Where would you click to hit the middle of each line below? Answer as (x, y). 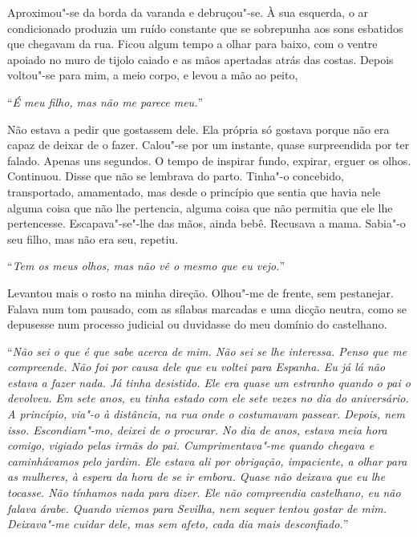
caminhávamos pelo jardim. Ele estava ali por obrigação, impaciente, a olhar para (207, 460)
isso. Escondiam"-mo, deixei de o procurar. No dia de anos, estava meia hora (197, 429)
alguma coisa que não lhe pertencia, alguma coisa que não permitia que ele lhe (200, 207)
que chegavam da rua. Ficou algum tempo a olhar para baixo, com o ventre (192, 44)
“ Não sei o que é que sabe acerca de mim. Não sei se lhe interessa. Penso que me (207, 351)
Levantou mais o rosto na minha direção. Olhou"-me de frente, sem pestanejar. (200, 292)
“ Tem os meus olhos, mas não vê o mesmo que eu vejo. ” (146, 266)
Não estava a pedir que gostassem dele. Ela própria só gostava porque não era (198, 129)
